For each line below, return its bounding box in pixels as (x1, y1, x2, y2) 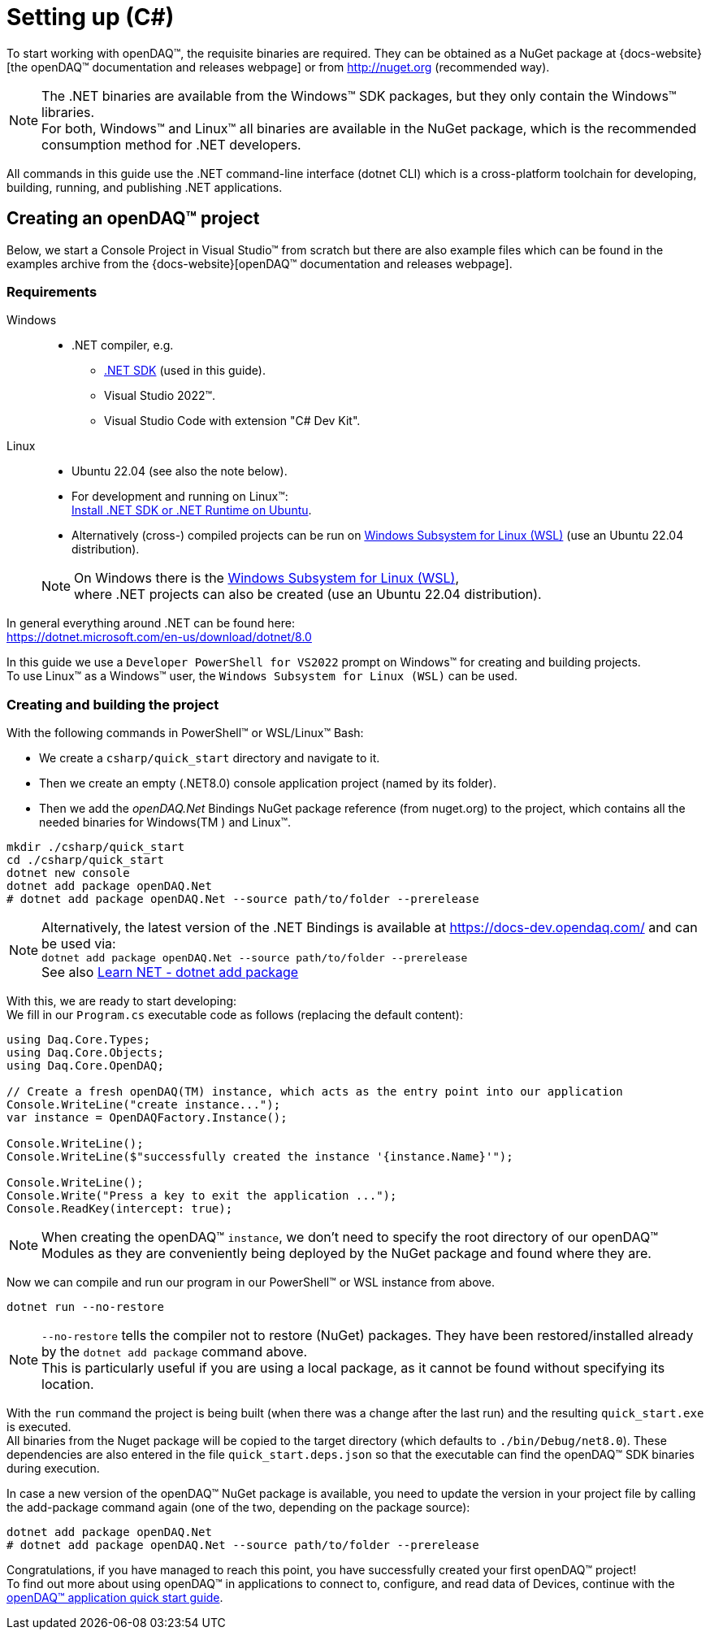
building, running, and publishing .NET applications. (6, 180, 283, 194)
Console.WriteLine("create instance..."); (6, 1098, 281, 1112)
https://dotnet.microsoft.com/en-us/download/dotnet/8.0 (6, 630, 312, 644)
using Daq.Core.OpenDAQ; (6, 1059, 164, 1073)
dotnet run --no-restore (6, 1300, 164, 1314)
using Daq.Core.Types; (6, 1033, 151, 1047)
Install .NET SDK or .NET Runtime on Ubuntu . (71, 503, 312, 518)
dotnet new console (6, 866, 130, 880)
